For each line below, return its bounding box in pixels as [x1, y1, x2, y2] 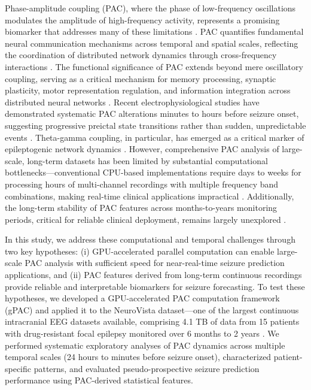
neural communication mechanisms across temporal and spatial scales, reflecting [5, 37, 298, 49]
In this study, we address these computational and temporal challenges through [5, 233, 295, 246]
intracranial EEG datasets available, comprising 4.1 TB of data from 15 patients [5, 315, 300, 328]
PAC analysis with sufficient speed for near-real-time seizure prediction [25, 256, 285, 269]
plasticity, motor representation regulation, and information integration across [5, 84, 291, 96]
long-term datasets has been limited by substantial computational [27, 154, 268, 167]
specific [5, 362, 32, 374]
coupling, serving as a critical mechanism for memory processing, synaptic [5, 72, 276, 84]
